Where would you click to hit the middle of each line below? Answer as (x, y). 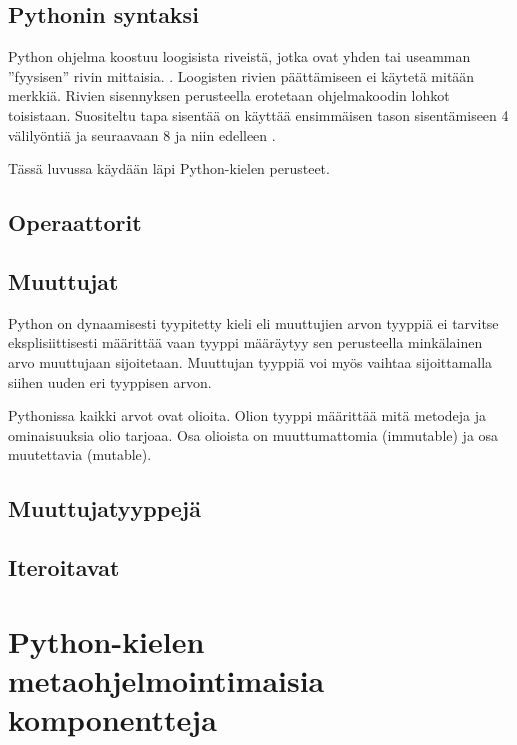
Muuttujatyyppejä (104, 508)
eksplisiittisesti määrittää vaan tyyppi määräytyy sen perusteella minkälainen (245, 342)
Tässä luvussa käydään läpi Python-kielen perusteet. (169, 168)
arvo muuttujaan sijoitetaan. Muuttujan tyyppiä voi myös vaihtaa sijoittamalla (250, 361)
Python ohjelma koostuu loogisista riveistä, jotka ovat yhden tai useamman (239, 56)
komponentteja (112, 719)
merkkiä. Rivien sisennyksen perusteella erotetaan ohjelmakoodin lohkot (229, 95)
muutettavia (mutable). (80, 454)
